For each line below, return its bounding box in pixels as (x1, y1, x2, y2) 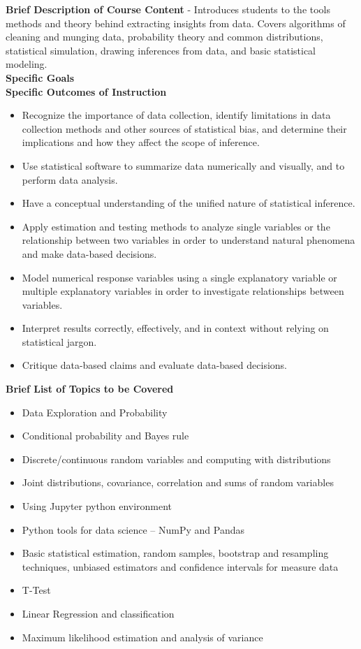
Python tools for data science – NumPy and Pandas (22, 522, 245, 537)
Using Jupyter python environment (22, 499, 172, 513)
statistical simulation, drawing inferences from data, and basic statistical (6, 43, 316, 57)
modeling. (6, 57, 47, 71)
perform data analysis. (22, 172, 118, 187)
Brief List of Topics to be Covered (6, 381, 174, 396)
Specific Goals (6, 70, 75, 85)
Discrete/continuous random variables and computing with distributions (22, 451, 331, 466)
